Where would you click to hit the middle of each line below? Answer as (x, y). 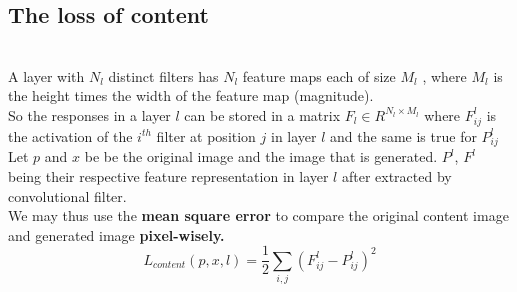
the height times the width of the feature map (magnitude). (191, 95)
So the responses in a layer (89, 114)
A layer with (46, 75)
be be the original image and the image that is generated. (261, 156)
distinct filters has (163, 75)
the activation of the (70, 135)
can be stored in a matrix (262, 114)
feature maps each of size (319, 75)
